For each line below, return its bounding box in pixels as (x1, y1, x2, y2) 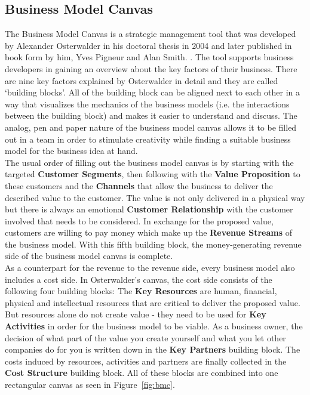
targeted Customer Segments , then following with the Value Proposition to (5, 168, 300, 180)
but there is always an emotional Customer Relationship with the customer (5, 203, 293, 215)
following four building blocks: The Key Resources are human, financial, (5, 285, 277, 297)
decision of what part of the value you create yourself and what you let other (5, 331, 286, 344)
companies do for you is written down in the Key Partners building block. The (5, 343, 300, 356)
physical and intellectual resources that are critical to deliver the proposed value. (5, 296, 300, 308)
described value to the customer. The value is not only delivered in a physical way (5, 191, 305, 203)
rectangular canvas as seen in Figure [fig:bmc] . (5, 378, 175, 391)
